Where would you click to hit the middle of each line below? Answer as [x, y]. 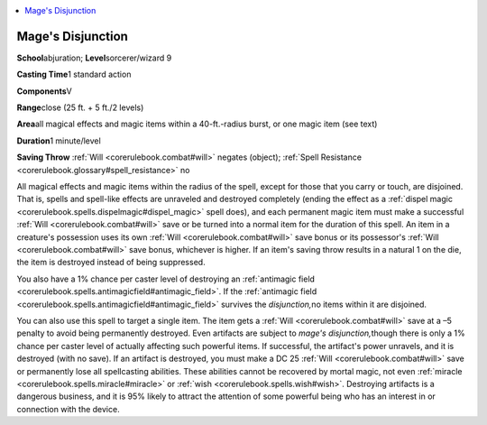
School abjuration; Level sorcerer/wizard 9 [94, 58]
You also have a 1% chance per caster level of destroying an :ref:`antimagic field [166, 279]
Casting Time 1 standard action [74, 74]
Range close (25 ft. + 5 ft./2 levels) [80, 107]
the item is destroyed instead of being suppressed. [111, 263]
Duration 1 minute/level [59, 141]
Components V [44, 91]
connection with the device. [69, 409]
